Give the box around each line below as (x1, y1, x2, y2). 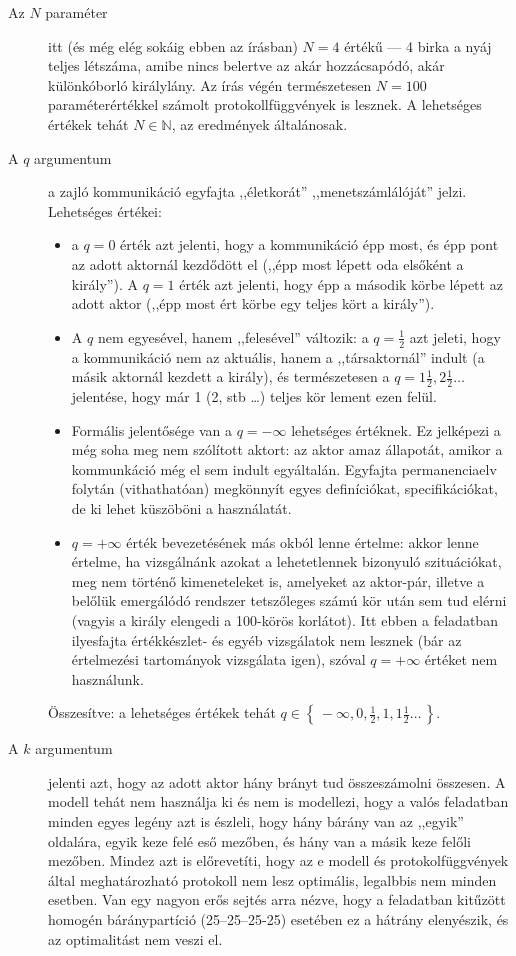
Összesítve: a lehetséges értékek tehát (48, 702, 276, 723)
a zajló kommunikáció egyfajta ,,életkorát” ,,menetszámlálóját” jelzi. (48, 181, 467, 202)
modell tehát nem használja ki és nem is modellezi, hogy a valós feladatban (48, 791, 509, 812)
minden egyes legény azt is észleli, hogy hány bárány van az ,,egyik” (48, 811, 464, 832)
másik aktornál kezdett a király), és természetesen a (71, 366, 390, 387)
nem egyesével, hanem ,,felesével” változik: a (97, 326, 369, 347)
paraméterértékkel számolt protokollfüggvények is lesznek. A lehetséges (48, 94, 482, 115)
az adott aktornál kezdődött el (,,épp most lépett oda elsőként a (71, 253, 464, 274)
